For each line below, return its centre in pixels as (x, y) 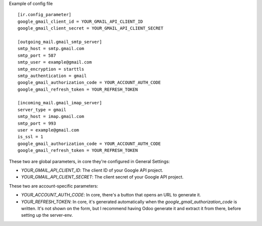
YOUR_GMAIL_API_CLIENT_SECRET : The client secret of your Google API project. (102, 177)
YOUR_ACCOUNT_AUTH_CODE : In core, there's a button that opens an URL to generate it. (111, 195)
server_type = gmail (42, 110)
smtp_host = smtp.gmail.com (51, 49)
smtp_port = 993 (37, 123)
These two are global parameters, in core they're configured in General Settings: (89, 161)
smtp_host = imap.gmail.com (51, 117)
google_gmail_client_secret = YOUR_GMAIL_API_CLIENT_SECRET (90, 28)
